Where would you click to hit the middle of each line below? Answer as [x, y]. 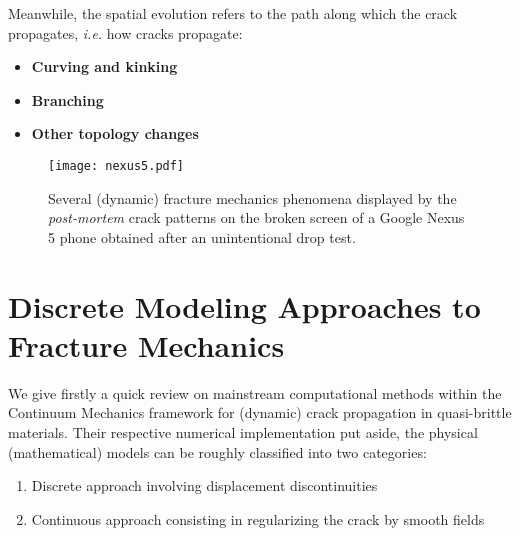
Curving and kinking [104, 66]
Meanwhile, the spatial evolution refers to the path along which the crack [233, 13]
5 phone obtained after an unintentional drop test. [202, 236]
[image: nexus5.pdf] [116, 165]
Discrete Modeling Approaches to [244, 305]
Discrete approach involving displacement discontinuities [204, 485]
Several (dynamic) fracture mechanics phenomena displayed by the [252, 197]
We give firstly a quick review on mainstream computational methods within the [255, 392]
